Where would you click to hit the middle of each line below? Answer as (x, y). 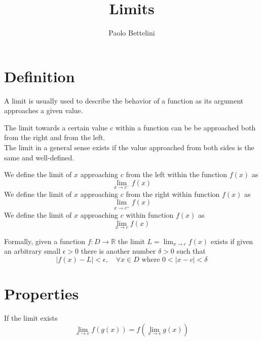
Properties (42, 294)
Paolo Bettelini (132, 33)
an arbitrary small (32, 251)
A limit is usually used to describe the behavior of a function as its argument (124, 100)
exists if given (232, 241)
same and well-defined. (39, 157)
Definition (40, 76)
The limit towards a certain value (56, 127)
